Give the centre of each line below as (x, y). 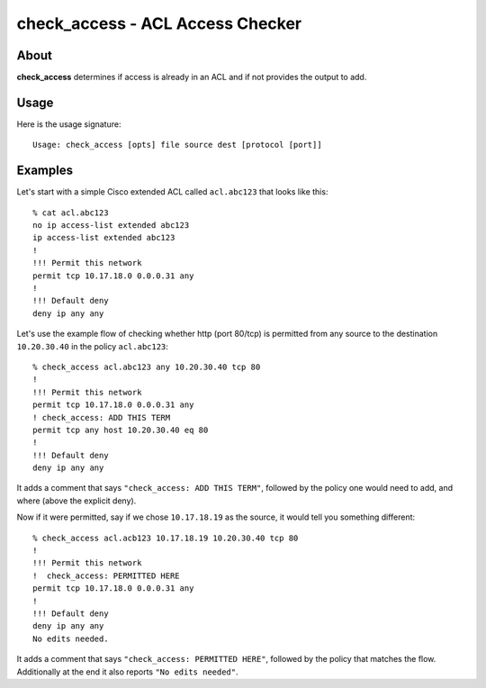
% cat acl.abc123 (71, 213)
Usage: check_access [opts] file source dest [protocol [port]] (178, 145)
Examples (45, 171)
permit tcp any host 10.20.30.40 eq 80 (121, 430)
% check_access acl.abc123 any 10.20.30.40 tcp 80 (147, 367)
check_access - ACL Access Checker (159, 23)
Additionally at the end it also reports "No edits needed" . (127, 672)
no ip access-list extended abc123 (111, 226)
